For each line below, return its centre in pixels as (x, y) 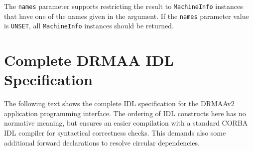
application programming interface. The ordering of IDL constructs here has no (125, 113)
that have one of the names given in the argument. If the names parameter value (126, 16)
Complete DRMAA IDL (89, 60)
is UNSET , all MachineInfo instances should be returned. (89, 26)
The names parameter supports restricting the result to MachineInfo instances (124, 6)
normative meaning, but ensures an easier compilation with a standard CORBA (126, 123)
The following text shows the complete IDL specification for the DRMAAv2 (119, 103)
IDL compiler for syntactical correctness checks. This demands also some (115, 133)
